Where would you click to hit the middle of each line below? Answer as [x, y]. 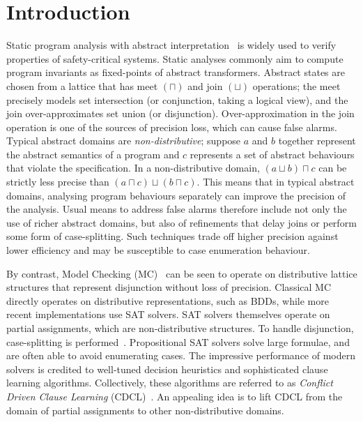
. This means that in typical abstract [276, 182]
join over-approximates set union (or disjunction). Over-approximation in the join [180, 113]
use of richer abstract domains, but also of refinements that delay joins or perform [181, 222]
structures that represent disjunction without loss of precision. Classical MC [169, 287]
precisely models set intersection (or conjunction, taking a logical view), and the [177, 99]
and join [205, 85]
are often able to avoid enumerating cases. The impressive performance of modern [181, 355]
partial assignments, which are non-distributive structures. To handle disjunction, [180, 328]
